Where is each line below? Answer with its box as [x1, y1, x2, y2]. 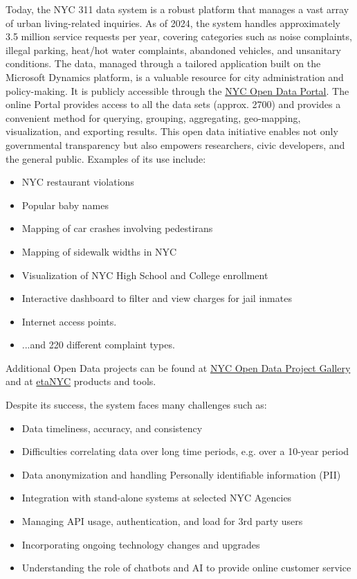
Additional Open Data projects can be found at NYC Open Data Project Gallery [6, 360, 351, 375]
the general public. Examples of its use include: [6, 151, 206, 166]
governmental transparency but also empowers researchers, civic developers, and [6, 137, 345, 152]
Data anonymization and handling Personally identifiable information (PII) [21, 467, 341, 481]
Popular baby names [21, 197, 109, 212]
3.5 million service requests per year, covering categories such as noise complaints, [6, 29, 352, 44]
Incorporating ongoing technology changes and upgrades [21, 537, 260, 551]
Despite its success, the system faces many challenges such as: [6, 398, 267, 412]
